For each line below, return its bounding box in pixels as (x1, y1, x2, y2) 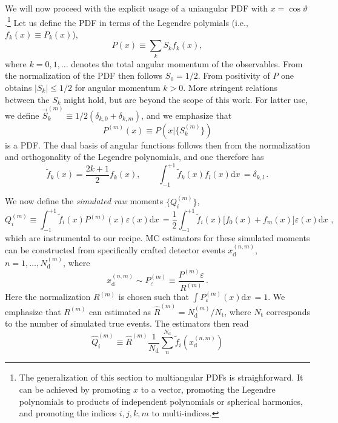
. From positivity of (197, 69, 270, 82)
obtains (5, 81, 32, 93)
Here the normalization (5, 290, 91, 302)
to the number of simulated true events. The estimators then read (5, 317, 249, 330)
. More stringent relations (183, 81, 278, 93)
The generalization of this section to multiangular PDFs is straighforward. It (19, 371, 303, 384)
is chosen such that (118, 290, 189, 302)
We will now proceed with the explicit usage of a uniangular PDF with (5, 2, 268, 14)
